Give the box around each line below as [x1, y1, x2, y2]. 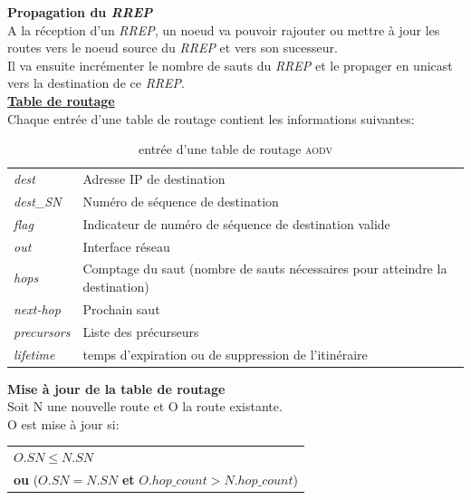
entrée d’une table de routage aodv [139, 139, 332, 159]
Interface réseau [82, 236, 170, 255]
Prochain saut [82, 299, 160, 318]
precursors [14, 322, 71, 341]
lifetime [14, 344, 55, 363]
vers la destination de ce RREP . [7, 73, 185, 92]
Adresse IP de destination [82, 169, 226, 187]
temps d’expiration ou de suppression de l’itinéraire [82, 344, 368, 363]
